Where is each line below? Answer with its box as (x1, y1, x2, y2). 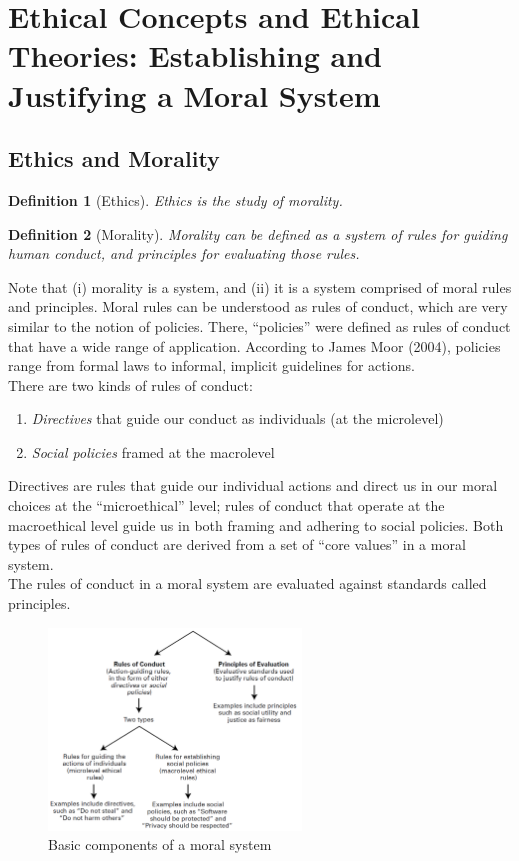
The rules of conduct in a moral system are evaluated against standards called (8, 573, 487, 594)
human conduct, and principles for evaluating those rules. (8, 243, 360, 264)
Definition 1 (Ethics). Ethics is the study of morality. (8, 189, 343, 210)
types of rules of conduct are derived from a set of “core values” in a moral (8, 534, 466, 555)
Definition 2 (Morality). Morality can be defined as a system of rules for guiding (8, 223, 508, 244)
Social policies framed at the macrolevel (31, 441, 275, 462)
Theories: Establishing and (8, 35, 382, 76)
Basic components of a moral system (48, 834, 272, 855)
